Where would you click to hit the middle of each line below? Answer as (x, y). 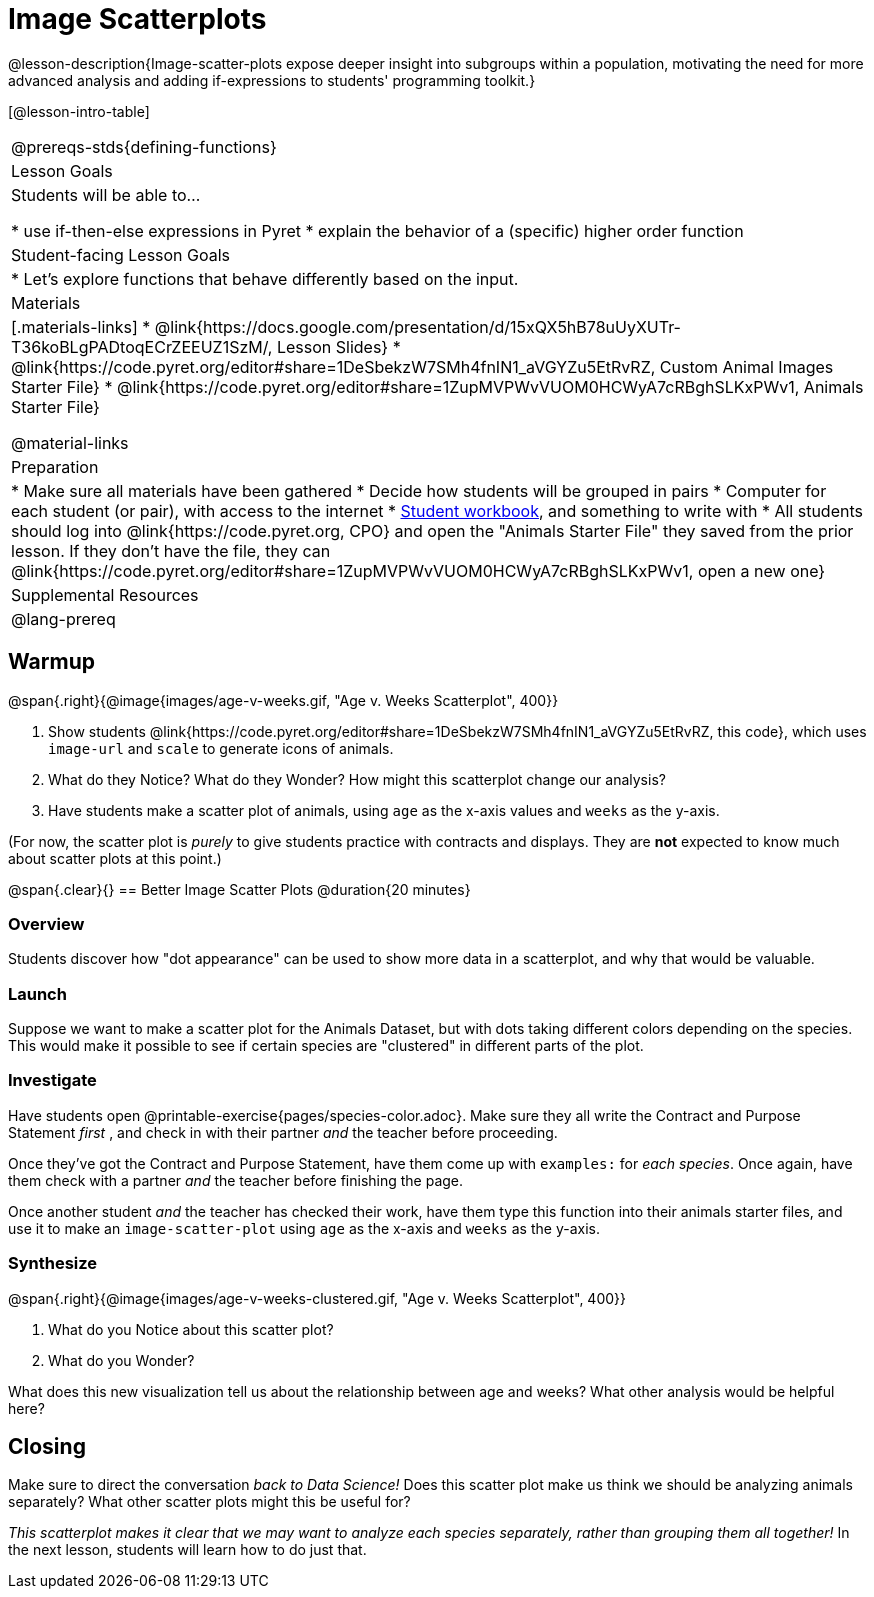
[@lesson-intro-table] (79, 111)
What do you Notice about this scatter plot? (191, 1329)
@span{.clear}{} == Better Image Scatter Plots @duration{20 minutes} (239, 889)
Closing (47, 1447)
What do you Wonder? (121, 1360)
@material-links (70, 442)
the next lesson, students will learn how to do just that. (187, 1550)
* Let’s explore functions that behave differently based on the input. (265, 278)
